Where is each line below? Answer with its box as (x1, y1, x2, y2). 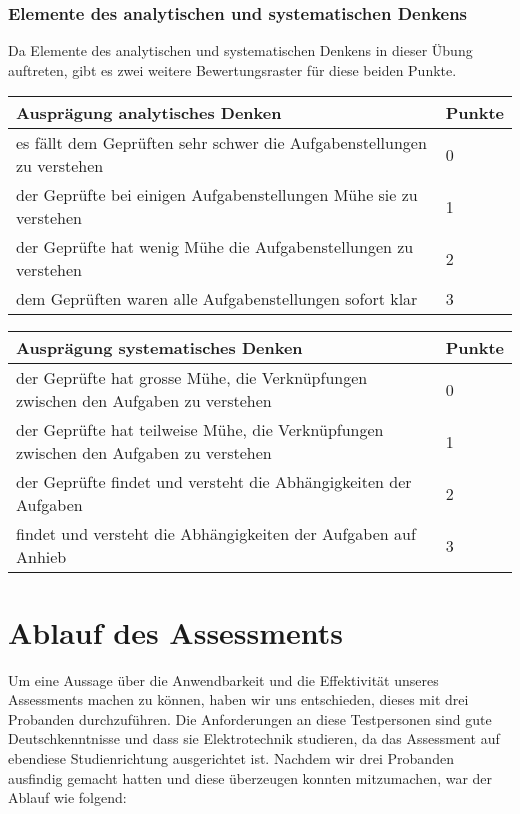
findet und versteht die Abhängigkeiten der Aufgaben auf (16, 522, 416, 546)
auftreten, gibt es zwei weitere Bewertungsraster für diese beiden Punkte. (8, 59, 457, 80)
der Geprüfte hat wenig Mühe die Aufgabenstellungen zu (16, 235, 414, 259)
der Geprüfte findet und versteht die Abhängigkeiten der (16, 470, 412, 494)
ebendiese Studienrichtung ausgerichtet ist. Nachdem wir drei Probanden (8, 747, 454, 768)
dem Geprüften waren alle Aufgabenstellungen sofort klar (16, 287, 418, 311)
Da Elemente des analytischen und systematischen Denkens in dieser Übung (8, 40, 473, 61)
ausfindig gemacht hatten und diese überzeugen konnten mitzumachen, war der (8, 767, 493, 788)
